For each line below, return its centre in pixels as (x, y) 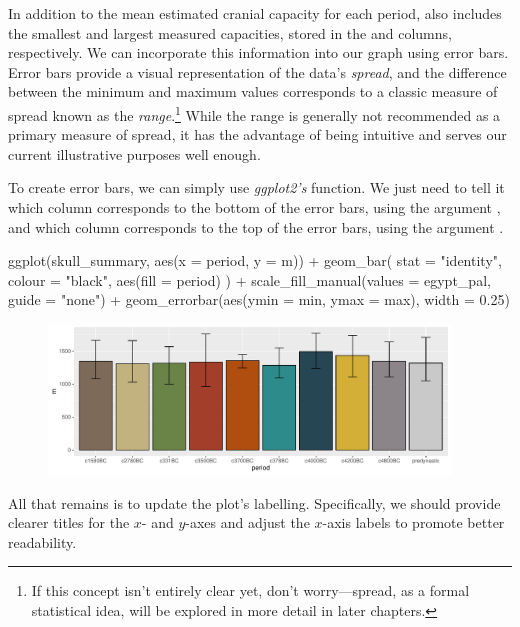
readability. (42, 541)
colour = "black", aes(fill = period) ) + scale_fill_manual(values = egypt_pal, (249, 279)
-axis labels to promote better (413, 522)
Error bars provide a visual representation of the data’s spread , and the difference (257, 71)
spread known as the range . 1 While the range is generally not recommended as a (254, 113)
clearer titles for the (69, 522)
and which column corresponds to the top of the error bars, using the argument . (256, 226)
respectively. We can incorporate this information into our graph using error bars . (258, 52)
